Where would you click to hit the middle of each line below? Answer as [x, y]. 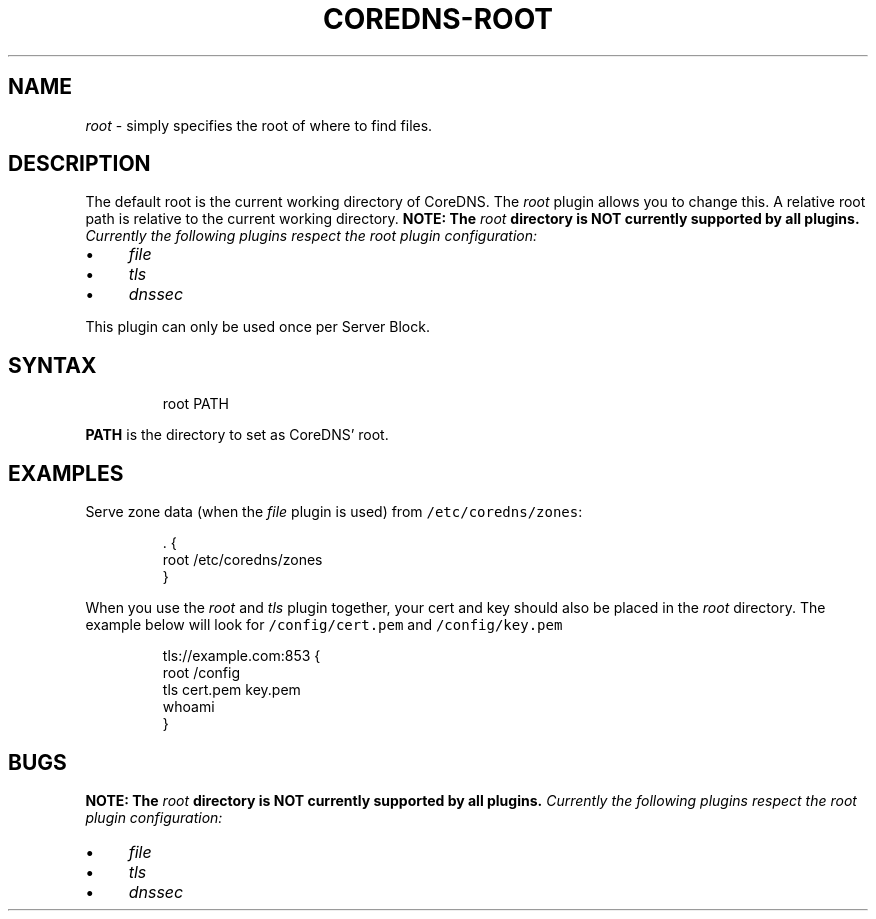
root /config [201, 673]
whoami [188, 707]
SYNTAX [52, 365]
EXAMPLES [66, 473]
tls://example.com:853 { [241, 656]
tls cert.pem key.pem [231, 690]
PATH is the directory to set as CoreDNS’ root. [237, 435]
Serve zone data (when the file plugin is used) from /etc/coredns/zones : [334, 512]
